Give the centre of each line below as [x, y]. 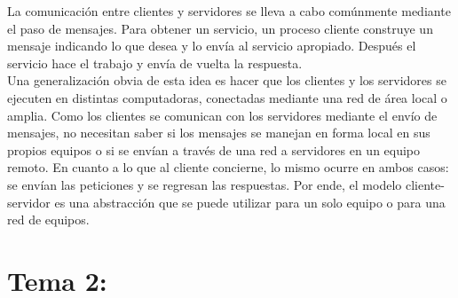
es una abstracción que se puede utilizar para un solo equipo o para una [250, 202]
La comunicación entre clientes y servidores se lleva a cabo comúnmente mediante [229, 11]
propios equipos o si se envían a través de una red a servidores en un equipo [214, 149]
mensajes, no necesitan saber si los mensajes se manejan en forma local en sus [219, 133]
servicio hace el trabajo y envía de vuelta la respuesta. [155, 63]
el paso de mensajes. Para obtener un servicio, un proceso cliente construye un [220, 28]
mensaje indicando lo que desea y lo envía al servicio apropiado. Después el [212, 46]
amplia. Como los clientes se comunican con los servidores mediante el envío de [222, 115]
